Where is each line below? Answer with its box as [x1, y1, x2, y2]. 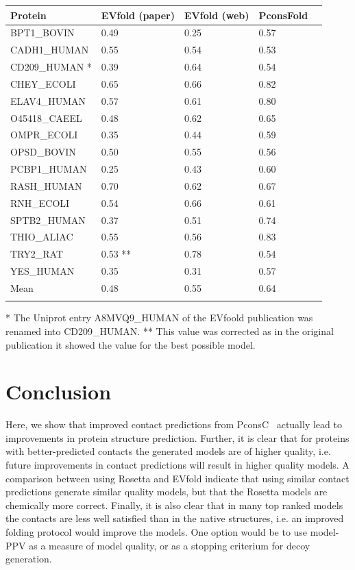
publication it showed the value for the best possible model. [5, 337, 256, 351]
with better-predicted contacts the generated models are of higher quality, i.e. [5, 444, 331, 458]
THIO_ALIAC [10, 230, 73, 244]
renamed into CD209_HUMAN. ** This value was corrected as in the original [5, 323, 334, 338]
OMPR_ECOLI [10, 127, 78, 142]
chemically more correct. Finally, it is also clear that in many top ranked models [5, 497, 343, 512]
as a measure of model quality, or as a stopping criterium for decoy [29, 538, 310, 552]
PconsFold [258, 8, 308, 22]
